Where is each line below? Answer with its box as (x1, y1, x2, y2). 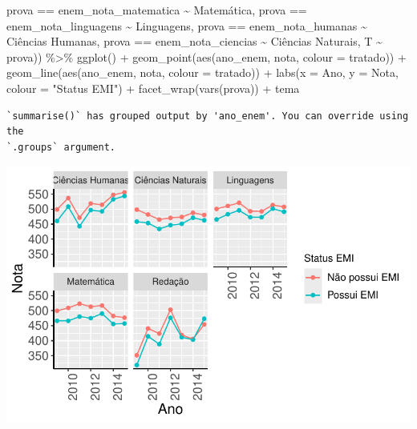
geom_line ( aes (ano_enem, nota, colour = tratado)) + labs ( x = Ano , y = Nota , (6, 64, 399, 81)
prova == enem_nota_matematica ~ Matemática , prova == (6, 2, 307, 18)
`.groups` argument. (6, 141, 116, 153)
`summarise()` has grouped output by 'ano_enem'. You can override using (6, 110, 409, 122)
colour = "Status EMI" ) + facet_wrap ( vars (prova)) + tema (6, 79, 300, 96)
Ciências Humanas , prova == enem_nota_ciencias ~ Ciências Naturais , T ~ (6, 33, 383, 50)
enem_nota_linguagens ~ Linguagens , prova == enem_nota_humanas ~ (6, 17, 367, 34)
